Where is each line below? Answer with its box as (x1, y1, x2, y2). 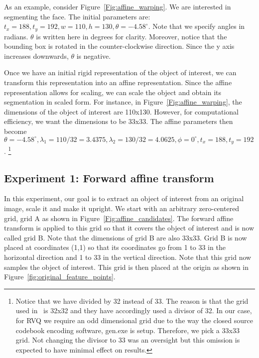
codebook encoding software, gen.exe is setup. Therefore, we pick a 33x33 (15, 325, 240, 335)
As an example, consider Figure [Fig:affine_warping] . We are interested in (4, 1, 231, 11)
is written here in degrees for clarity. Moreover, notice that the (36, 31, 227, 41)
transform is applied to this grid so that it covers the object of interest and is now (4, 223, 254, 233)
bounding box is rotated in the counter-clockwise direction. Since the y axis (4, 41, 235, 51)
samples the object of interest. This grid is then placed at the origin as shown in (4, 261, 249, 272)
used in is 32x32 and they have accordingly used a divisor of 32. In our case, (15, 305, 252, 316)
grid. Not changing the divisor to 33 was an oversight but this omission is (15, 335, 240, 345)
